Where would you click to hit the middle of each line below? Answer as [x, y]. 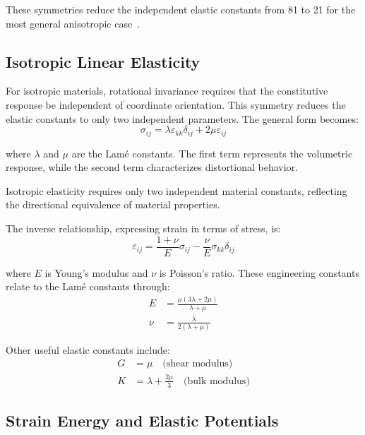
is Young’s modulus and [96, 272]
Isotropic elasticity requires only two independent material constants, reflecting [176, 190]
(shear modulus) [198, 364]
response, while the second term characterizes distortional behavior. [152, 167]
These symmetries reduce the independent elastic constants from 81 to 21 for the [181, 9]
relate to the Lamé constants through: [88, 286]
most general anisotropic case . [73, 23]
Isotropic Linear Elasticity [103, 61]
